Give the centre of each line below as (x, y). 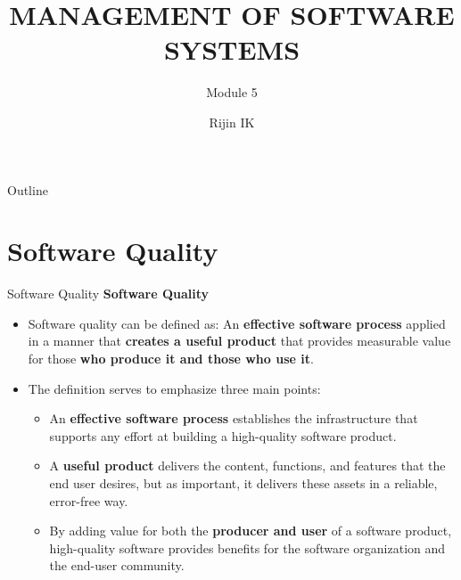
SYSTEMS (232, 49)
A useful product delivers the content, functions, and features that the (247, 466)
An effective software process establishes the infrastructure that (234, 418)
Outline (28, 189)
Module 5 (232, 92)
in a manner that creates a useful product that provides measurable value (239, 341)
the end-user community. (117, 565)
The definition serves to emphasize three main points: (174, 388)
